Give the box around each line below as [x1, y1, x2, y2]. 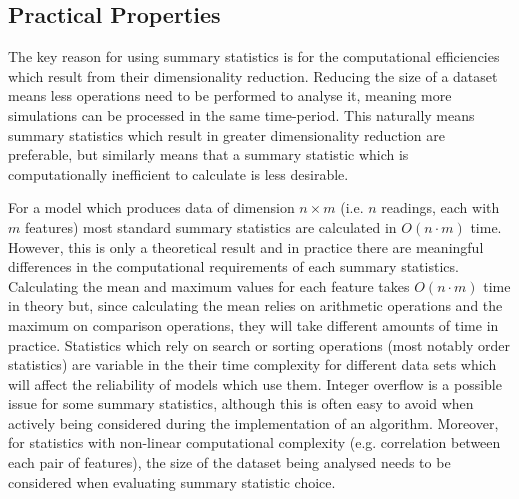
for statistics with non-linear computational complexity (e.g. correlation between [8, 432, 501, 453]
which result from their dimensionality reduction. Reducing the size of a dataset [8, 65, 498, 86]
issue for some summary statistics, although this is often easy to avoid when [8, 393, 474, 414]
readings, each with [381, 197, 500, 218]
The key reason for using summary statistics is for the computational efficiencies [8, 46, 500, 67]
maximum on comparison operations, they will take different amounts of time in [8, 314, 499, 335]
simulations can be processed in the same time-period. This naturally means [8, 104, 475, 125]
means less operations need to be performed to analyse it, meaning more [8, 85, 452, 106]
